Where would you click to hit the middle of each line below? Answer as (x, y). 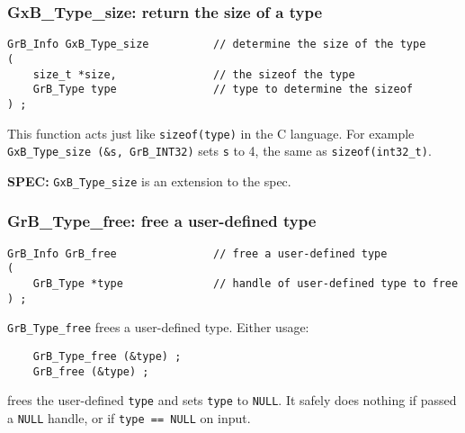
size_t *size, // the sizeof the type (194, 74)
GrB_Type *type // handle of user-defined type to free (246, 284)
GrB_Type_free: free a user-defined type (162, 221)
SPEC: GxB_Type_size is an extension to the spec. (149, 180)
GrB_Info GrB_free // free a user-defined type (197, 253)
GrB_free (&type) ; (91, 371)
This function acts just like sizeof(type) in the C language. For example (211, 133)
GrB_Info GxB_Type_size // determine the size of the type (217, 45)
